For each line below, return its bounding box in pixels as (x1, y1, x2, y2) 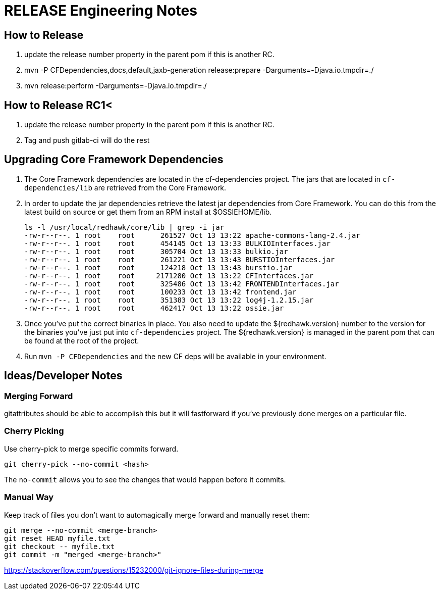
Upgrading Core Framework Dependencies (4, 153, 224, 166)
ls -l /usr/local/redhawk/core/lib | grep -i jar (24, 223, 225, 231)
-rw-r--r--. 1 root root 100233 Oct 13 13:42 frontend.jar (24, 287, 297, 296)
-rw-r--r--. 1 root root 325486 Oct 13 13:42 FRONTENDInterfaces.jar (24, 279, 339, 288)
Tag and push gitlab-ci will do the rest (24, 136, 150, 145)
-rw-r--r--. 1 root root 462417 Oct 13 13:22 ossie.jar (24, 304, 284, 312)
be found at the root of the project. (24, 336, 139, 345)
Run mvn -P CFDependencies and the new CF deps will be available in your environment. (24, 352, 326, 361)
